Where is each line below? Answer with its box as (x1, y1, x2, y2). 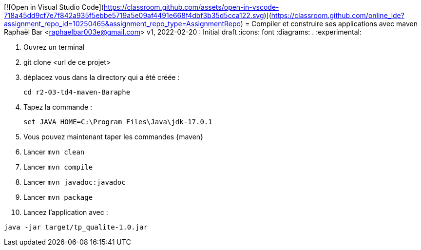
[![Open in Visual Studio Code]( (4, 3, 104, 11)
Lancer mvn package (23, 193, 93, 201)
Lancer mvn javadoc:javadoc (23, 178, 126, 186)
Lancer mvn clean (23, 148, 85, 156)
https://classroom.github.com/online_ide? (271, 11, 404, 19)
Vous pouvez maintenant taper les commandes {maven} (23, 133, 204, 141)
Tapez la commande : (23, 103, 93, 111)
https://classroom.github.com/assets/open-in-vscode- (103, 3, 279, 11)
